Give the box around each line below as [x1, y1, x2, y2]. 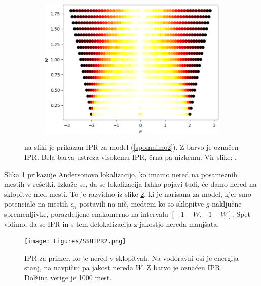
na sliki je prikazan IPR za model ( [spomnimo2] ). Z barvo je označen [24, 142, 239, 152]
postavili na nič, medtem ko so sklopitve [79, 198, 204, 209]
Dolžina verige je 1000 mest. [24, 272, 112, 282]
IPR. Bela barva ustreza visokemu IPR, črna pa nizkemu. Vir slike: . [24, 151, 237, 162]
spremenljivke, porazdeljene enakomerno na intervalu [4, 208, 168, 219]
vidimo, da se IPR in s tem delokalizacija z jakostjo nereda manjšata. [4, 218, 219, 229]
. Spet [232, 208, 251, 219]
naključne [212, 198, 242, 209]
